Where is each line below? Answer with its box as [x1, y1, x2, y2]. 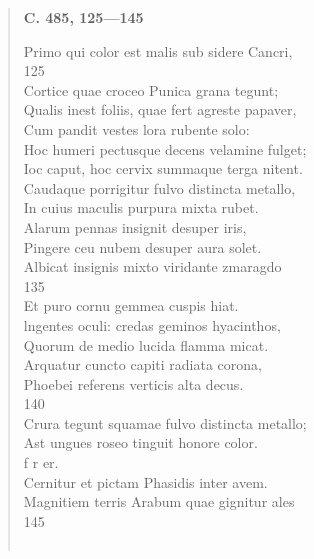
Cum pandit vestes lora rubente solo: [23, 118, 250, 139]
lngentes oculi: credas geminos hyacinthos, [23, 314, 281, 335]
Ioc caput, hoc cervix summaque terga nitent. [23, 158, 303, 179]
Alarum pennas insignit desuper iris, [23, 216, 247, 237]
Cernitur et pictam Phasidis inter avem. [23, 471, 268, 492]
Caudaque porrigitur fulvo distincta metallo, [23, 177, 296, 198]
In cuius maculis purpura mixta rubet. [23, 197, 259, 218]
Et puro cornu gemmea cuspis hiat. [23, 295, 239, 316]
